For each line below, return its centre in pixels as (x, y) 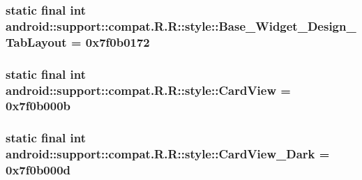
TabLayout (36, 42)
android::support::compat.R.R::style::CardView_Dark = (168, 154)
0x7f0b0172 (118, 42)
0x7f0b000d (38, 170)
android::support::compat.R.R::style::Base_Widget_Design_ (181, 25)
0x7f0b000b (38, 106)
